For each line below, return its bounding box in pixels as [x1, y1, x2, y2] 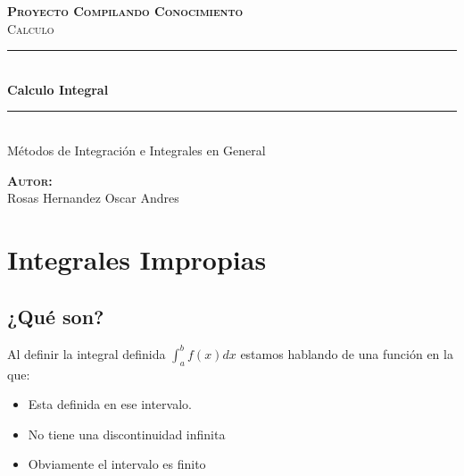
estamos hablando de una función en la [240, 344, 453, 363]
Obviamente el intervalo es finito [28, 455, 206, 473]
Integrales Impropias [7, 240, 267, 277]
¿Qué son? [7, 302, 104, 330]
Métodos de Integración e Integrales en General [7, 140, 266, 159]
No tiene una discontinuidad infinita [28, 424, 226, 443]
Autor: [7, 171, 53, 189]
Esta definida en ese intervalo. [28, 395, 192, 413]
